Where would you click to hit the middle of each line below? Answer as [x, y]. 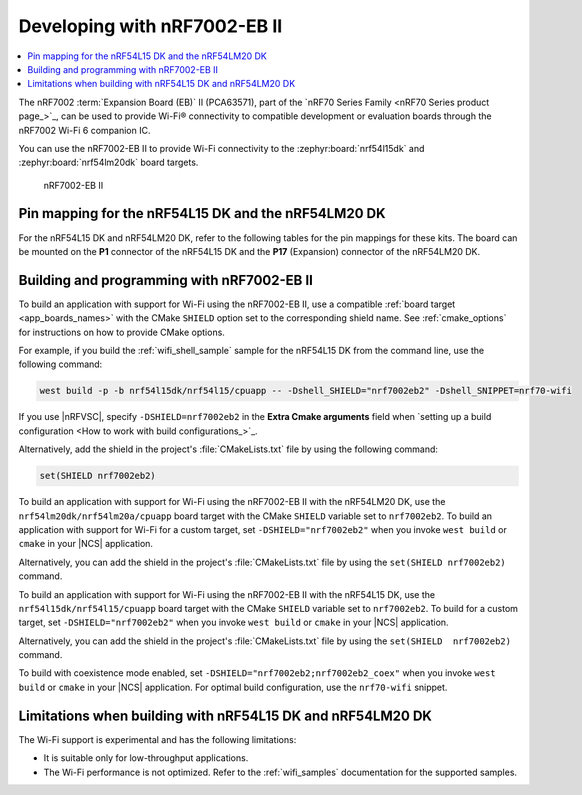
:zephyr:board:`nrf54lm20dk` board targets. [108, 162]
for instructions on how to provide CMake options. [121, 332]
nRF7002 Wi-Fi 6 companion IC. [84, 130]
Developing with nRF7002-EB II [150, 26]
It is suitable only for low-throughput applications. [146, 758]
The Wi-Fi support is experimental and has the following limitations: [157, 739]
